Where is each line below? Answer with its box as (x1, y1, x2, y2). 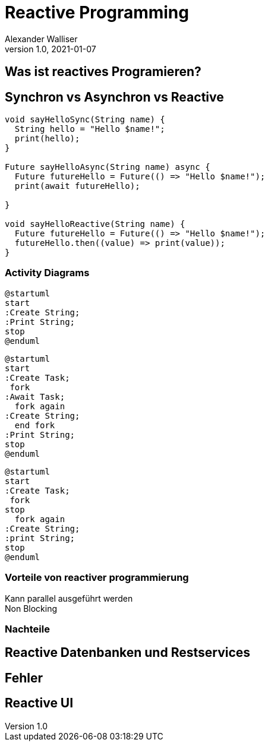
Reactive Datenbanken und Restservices (5, 645, 251, 660)
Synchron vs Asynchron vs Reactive (5, 89, 224, 105)
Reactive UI (5, 696, 74, 711)
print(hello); (14, 134, 80, 144)
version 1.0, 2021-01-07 (5, 43, 96, 54)
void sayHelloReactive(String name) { (5, 219, 185, 229)
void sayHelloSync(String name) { (5, 115, 165, 125)
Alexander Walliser (5, 33, 78, 44)
